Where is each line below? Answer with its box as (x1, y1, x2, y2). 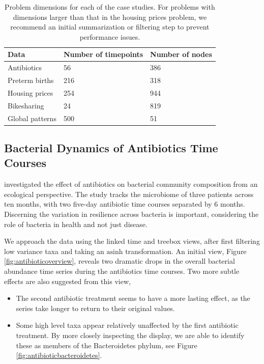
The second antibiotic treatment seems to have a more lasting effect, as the (16, 293, 250, 303)
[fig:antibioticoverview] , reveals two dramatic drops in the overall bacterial (4, 256, 235, 266)
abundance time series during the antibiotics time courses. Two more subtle (4, 266, 240, 276)
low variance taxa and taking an (4, 245, 104, 256)
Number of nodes (150, 49, 212, 60)
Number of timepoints (63, 49, 143, 60)
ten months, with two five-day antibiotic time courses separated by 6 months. (4, 199, 245, 209)
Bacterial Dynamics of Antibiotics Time (4, 140, 218, 156)
